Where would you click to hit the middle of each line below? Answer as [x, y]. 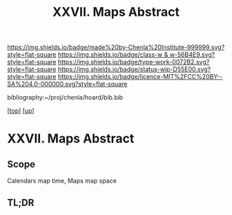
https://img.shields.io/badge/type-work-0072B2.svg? [134, 62]
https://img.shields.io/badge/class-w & [113, 55]
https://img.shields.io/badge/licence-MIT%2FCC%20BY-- [140, 77]
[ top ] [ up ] [21, 111]
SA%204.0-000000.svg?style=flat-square [67, 84]
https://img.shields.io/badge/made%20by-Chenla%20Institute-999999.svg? [116, 47]
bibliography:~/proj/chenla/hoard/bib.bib [65, 97]
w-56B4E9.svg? [192, 55]
